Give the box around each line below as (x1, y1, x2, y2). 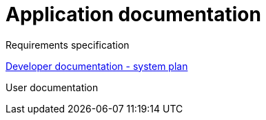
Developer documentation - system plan (6, 60, 188, 72)
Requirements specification (6, 38, 130, 51)
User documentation (6, 81, 99, 93)
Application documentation (6, 3, 261, 26)
